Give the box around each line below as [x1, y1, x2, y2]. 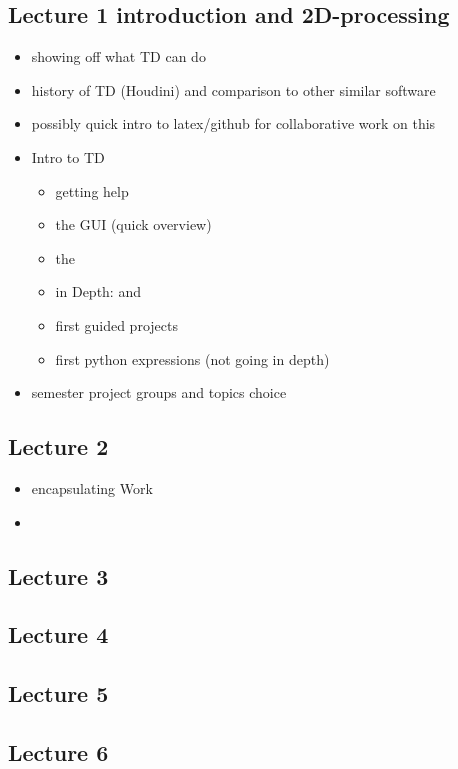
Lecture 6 [8, 736, 109, 767]
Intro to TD [31, 146, 105, 167]
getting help [55, 180, 129, 201]
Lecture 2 [8, 431, 109, 462]
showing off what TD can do [31, 46, 206, 67]
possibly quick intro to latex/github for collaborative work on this [31, 113, 436, 134]
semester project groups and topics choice [31, 382, 287, 403]
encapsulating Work [31, 477, 153, 498]
